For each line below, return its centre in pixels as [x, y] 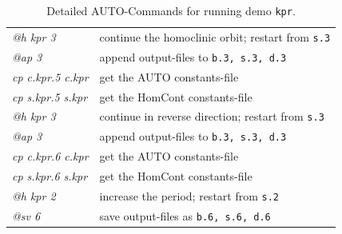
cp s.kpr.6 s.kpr [50, 176]
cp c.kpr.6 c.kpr [50, 156]
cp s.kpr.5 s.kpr [50, 96]
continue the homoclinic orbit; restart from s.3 [215, 36]
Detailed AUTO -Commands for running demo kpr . [171, 10]
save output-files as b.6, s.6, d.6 [185, 215]
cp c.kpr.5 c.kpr [50, 76]
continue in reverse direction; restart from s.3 [212, 116]
